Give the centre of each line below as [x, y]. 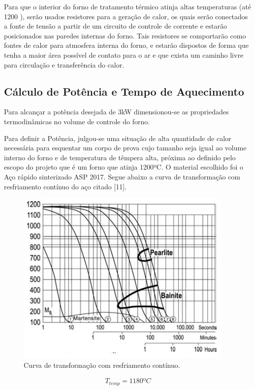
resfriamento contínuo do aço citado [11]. [65, 186]
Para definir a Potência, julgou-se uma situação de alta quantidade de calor [118, 138]
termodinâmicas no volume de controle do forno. [77, 121]
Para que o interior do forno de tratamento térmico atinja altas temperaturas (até [127, 6]
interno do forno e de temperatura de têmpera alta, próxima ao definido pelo [120, 157]
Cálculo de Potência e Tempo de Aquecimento [124, 91]
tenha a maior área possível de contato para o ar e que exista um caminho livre [124, 54]
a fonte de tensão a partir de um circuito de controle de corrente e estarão [116, 26]
